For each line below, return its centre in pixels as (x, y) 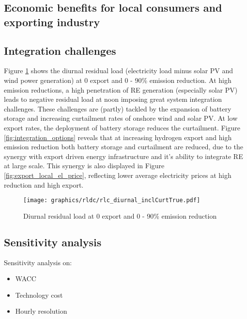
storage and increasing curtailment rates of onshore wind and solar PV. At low (121, 118)
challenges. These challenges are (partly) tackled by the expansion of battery (118, 108)
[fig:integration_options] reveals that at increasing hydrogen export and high (118, 137)
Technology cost (39, 295)
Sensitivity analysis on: (38, 262)
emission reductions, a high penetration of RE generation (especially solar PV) (121, 89)
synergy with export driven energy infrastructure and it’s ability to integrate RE (123, 156)
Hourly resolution (41, 311)
